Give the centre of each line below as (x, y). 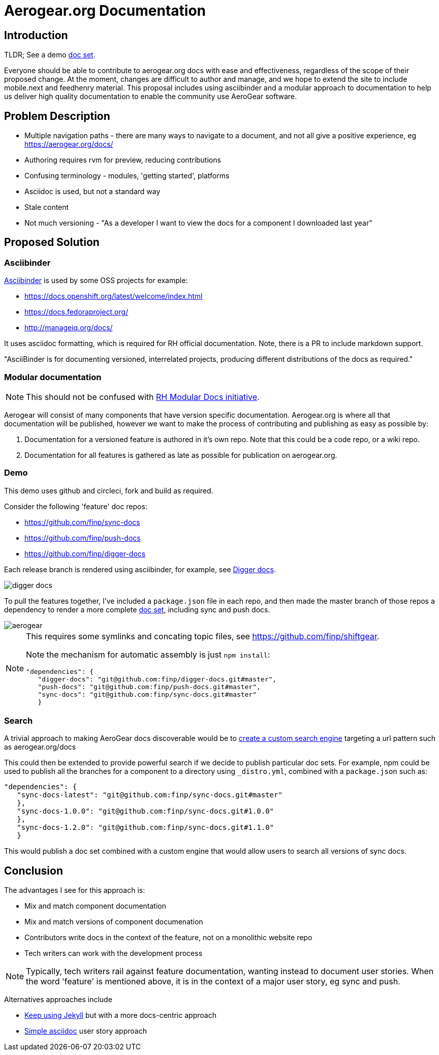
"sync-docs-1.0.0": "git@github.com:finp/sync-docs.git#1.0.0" (146, 811)
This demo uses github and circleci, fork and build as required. (109, 490)
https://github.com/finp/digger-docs (85, 553)
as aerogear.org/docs (40, 747)
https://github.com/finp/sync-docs (82, 522)
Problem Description (57, 116)
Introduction (36, 35)
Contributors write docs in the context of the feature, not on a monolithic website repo (168, 938)
